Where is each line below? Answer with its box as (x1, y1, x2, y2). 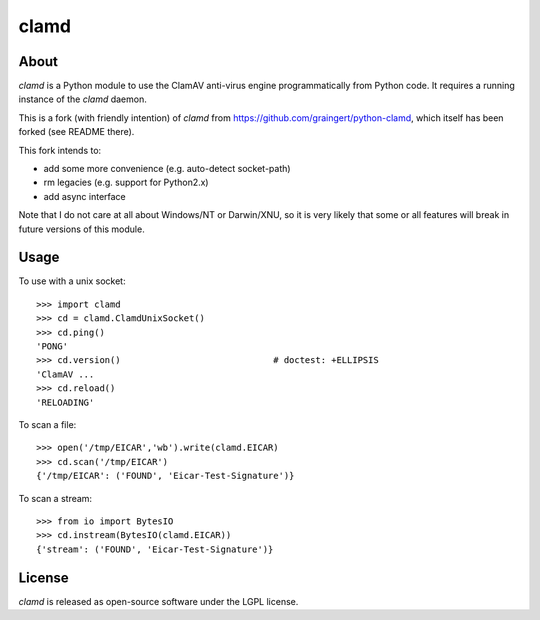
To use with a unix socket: (18, 275, 126, 287)
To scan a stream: (18, 492, 93, 504)
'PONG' (36, 341, 69, 352)
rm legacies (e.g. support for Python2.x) (43, 176, 209, 189)
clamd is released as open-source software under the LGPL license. (18, 595, 299, 607)
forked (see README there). (18, 126, 135, 138)
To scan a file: (18, 419, 77, 430)
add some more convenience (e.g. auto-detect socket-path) (43, 163, 291, 175)
